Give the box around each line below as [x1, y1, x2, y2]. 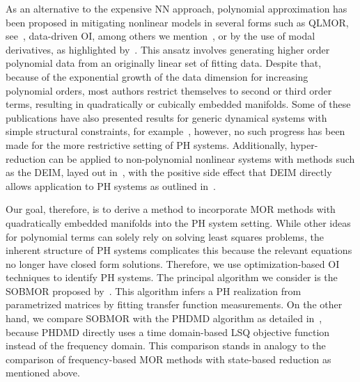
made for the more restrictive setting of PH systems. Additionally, [6, 137, 288, 152]
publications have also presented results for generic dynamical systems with [6, 110, 327, 125]
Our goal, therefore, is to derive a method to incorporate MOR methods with [6, 202, 336, 216]
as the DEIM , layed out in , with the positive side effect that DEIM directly [6, 165, 332, 180]
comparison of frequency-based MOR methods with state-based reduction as [6, 351, 331, 366]
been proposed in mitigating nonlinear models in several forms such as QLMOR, [6, 15, 349, 29]
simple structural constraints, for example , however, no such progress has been [6, 124, 345, 138]
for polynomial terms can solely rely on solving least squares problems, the [6, 229, 324, 244]
